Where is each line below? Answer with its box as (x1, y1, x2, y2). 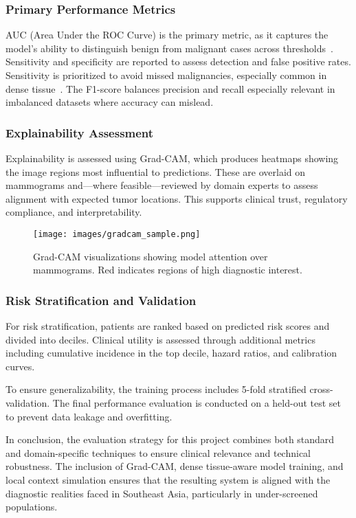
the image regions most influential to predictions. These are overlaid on (5, 164, 306, 179)
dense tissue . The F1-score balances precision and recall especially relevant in (5, 81, 335, 95)
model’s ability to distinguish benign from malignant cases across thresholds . (5, 41, 333, 55)
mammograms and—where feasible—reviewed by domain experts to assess (5, 178, 318, 192)
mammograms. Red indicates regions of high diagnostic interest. (33, 262, 302, 277)
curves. (5, 359, 35, 373)
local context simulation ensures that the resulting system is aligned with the (5, 472, 331, 486)
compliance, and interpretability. (5, 205, 142, 219)
